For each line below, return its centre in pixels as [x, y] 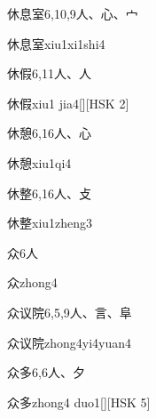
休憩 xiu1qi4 [39, 162]
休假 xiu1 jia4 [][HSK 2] [68, 103]
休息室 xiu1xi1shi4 [56, 43]
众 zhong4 [32, 282]
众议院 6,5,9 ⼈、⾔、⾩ [70, 312]
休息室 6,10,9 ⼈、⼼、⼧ [73, 13]
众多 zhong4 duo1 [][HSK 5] [79, 402]
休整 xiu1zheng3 [50, 223]
